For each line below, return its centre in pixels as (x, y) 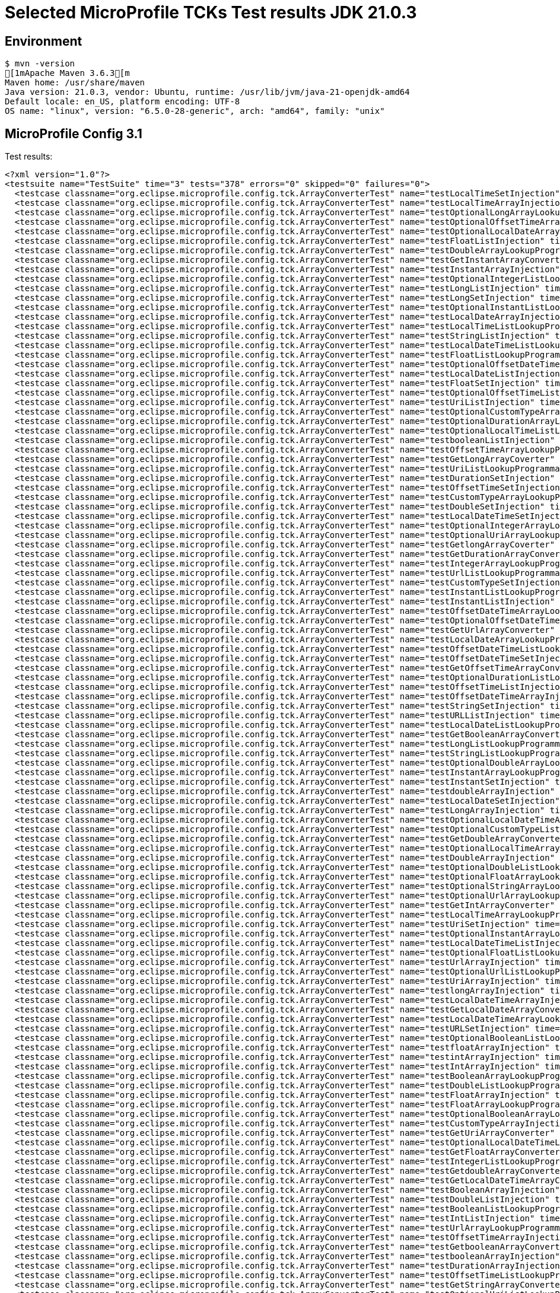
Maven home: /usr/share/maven (75, 83)
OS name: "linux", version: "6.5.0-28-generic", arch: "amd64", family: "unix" (195, 111)
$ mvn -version (40, 64)
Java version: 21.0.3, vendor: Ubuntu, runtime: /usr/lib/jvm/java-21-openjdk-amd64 (207, 92)
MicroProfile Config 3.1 (74, 133)
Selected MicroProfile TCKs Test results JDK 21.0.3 (211, 12)
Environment (44, 41)
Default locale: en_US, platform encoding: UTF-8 (122, 102)
